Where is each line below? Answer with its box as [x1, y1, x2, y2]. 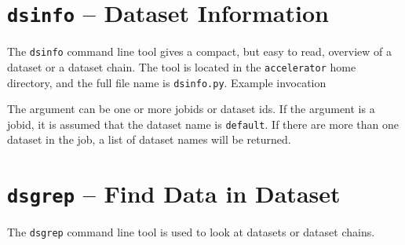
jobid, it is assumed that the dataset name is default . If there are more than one [7, 115, 399, 132]
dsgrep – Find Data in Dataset [7, 177, 341, 210]
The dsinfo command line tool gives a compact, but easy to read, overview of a [7, 43, 392, 60]
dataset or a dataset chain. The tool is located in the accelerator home [7, 58, 356, 75]
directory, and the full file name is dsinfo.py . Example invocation [7, 74, 327, 90]
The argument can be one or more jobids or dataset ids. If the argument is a [7, 101, 375, 117]
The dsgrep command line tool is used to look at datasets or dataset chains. [7, 224, 375, 240]
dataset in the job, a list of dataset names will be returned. [7, 131, 291, 148]
